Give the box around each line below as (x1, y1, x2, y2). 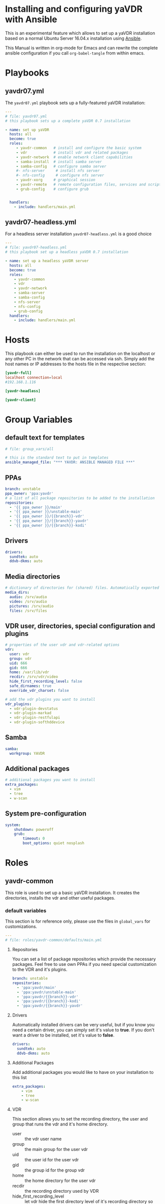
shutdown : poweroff (14, 827, 54, 832)
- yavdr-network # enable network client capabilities (16, 155, 133, 160)
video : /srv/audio (9, 599, 48, 604)
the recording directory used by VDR (24, 1188, 99, 1194)
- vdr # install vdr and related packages (16, 150, 129, 155)
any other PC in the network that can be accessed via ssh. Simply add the (5, 356, 155, 362)
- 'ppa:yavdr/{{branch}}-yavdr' (17, 1003, 83, 1009)
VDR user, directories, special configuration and (5, 622, 156, 630)
